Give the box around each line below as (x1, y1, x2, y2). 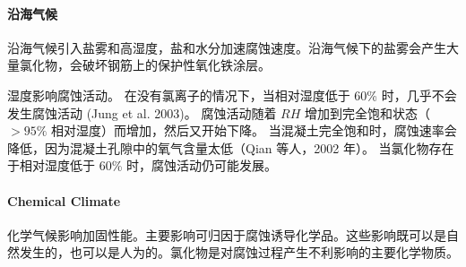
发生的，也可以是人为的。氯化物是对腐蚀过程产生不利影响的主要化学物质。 (19, 243, 459, 262)
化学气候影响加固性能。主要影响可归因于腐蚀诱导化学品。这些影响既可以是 (7, 225, 446, 244)
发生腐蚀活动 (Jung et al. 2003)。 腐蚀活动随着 (7, 103, 277, 122)
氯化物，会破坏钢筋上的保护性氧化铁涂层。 (19, 56, 271, 74)
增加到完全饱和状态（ (305, 103, 431, 122)
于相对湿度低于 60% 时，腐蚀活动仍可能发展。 (7, 156, 277, 175)
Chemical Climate (7, 191, 121, 210)
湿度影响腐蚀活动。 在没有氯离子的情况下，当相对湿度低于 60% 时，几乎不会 (7, 85, 457, 104)
